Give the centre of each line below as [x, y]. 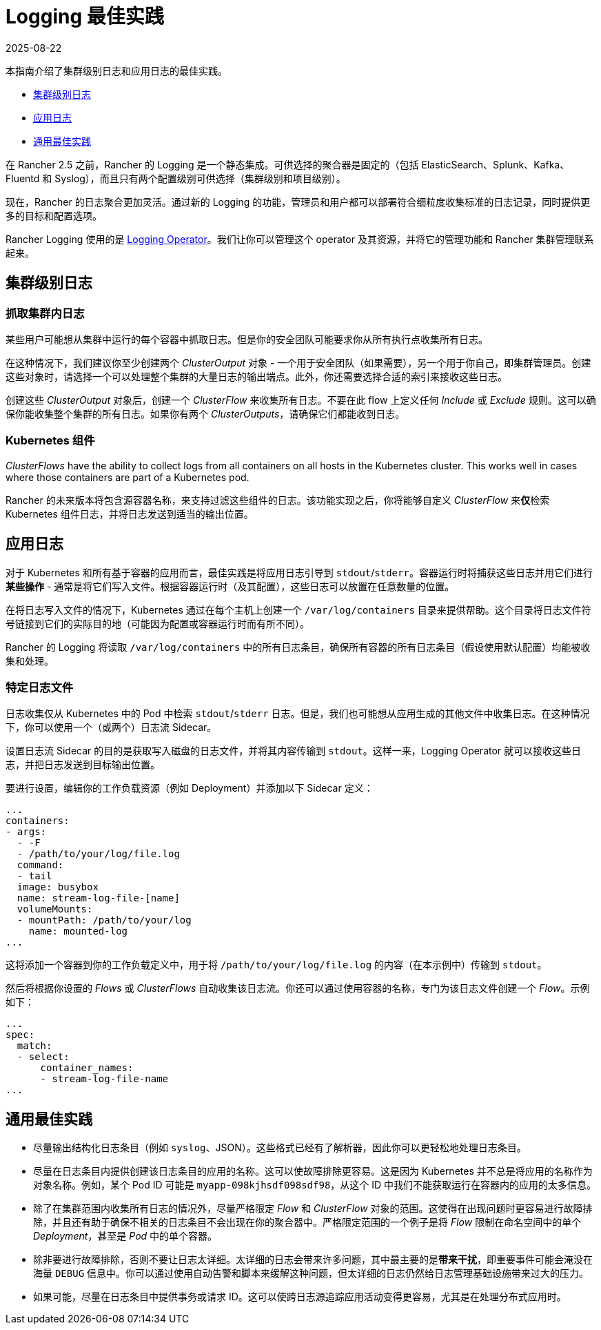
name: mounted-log [78, 931]
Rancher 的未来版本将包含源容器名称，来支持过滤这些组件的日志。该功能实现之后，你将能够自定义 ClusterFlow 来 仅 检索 [278, 500]
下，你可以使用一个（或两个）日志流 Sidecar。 [111, 727]
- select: [43, 1057]
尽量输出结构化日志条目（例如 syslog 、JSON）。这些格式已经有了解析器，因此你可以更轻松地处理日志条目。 [280, 1148]
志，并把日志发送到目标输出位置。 [83, 765]
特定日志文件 [40, 687]
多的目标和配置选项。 [54, 215]
